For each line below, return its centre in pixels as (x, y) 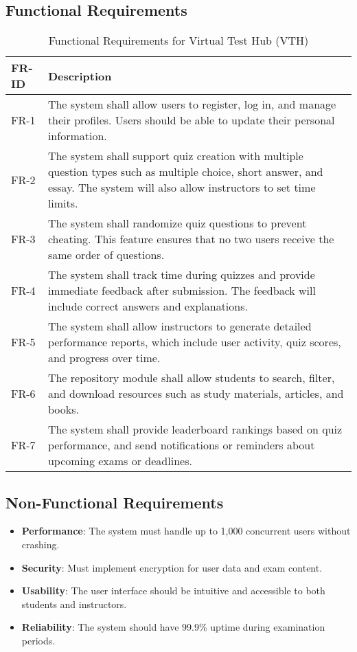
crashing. (41, 544)
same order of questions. (106, 255)
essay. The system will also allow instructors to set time (182, 188)
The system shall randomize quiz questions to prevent (177, 223)
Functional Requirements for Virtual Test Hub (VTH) (178, 41)
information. (77, 136)
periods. (38, 640)
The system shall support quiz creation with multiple (175, 156)
